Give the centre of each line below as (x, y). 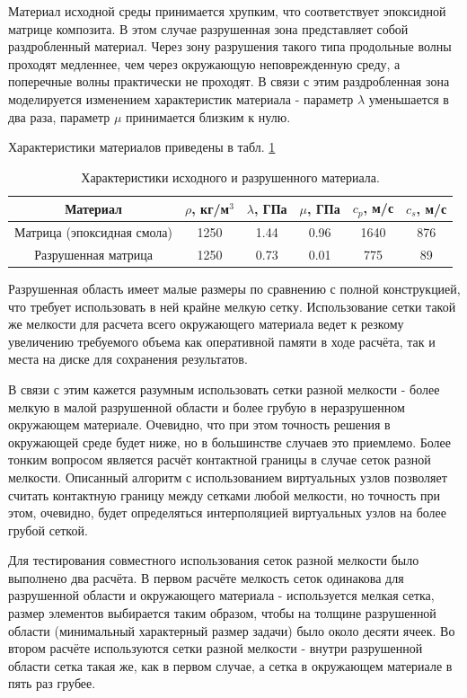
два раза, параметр (59, 116)
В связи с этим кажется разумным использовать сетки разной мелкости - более (224, 389)
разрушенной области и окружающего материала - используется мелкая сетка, (221, 595)
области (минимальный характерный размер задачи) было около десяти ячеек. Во (232, 630)
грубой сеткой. (48, 530)
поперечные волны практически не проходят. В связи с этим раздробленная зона (229, 81)
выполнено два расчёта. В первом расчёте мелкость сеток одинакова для (206, 577)
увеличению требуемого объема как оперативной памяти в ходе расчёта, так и (222, 341)
